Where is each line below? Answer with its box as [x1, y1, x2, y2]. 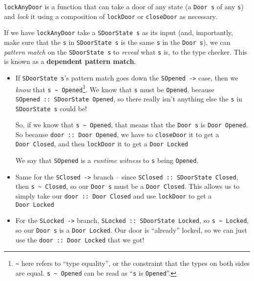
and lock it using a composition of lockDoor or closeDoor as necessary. [4, 11, 217, 21]
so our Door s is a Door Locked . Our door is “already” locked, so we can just [15, 225, 247, 235]
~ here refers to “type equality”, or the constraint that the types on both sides [15, 258, 250, 268]
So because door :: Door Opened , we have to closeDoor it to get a [15, 129, 219, 139]
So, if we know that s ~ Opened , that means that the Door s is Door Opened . [15, 120, 248, 130]
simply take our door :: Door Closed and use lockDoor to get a [15, 191, 212, 201]
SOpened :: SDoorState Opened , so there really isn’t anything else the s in [15, 93, 243, 103]
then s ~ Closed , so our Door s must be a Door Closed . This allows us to [15, 181, 240, 191]
